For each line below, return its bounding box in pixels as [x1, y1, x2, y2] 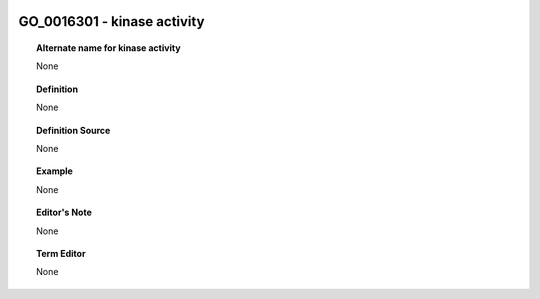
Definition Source [36, 124, 111, 136]
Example [36, 165, 74, 177]
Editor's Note [36, 206, 92, 219]
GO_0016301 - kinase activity [18, 13, 205, 30]
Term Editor [36, 247, 86, 259]
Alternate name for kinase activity [36, 42, 181, 54]
